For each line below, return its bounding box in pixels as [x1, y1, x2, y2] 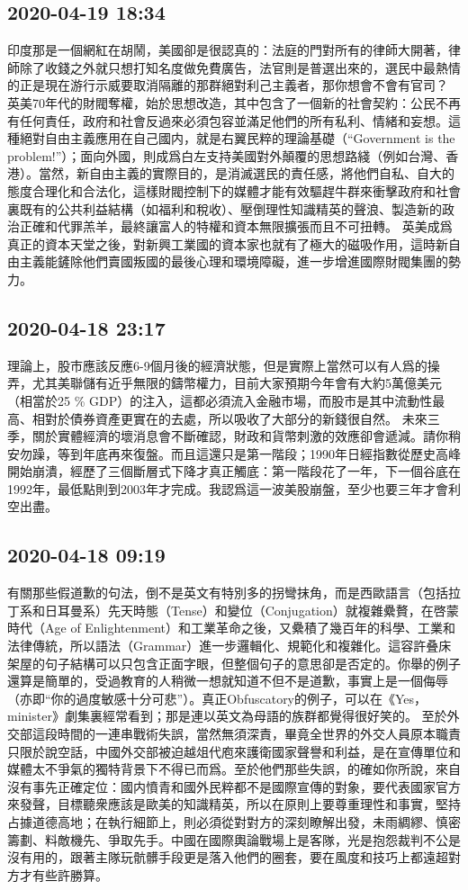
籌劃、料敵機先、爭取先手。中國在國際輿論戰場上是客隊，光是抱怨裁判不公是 [7, 830, 461, 849]
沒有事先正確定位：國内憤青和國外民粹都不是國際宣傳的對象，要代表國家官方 [7, 777, 461, 796]
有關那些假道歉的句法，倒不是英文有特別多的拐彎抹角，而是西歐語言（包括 [7, 583, 448, 602]
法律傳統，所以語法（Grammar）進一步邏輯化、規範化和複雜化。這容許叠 [7, 636, 439, 655]
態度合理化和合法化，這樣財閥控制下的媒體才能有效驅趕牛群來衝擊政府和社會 [7, 181, 461, 200]
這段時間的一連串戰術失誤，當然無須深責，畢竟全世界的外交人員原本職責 [31, 724, 461, 743]
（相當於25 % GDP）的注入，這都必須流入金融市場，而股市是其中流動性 [7, 391, 433, 409]
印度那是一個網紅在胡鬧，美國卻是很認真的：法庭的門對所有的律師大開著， [7, 40, 448, 59]
